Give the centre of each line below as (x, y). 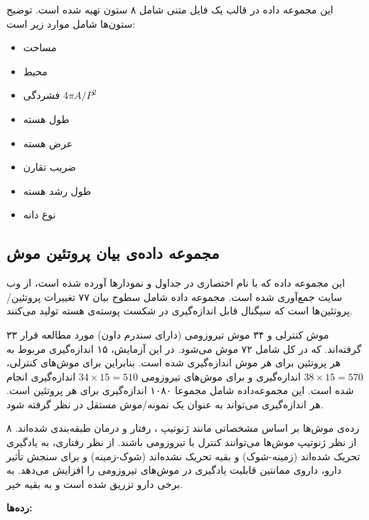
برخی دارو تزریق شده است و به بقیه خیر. (95, 483)
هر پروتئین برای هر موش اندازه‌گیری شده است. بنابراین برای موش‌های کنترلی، (174, 362)
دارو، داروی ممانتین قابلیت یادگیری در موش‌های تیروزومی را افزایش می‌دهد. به (174, 470)
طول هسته (46, 118)
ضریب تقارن (50, 167)
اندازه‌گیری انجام (41, 376)
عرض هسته (48, 143)
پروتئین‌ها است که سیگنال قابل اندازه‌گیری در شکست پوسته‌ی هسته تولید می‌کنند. (180, 311)
